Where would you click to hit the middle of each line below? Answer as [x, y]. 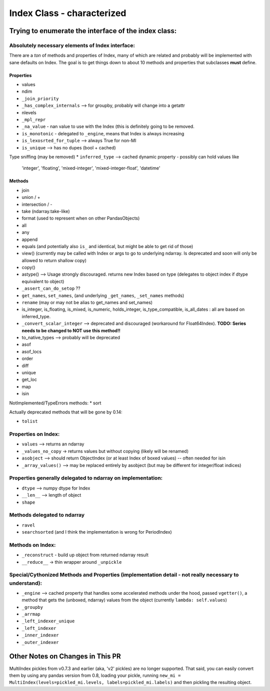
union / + [31, 197]
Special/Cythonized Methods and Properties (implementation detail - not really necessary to [124, 575]
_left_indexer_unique [48, 621]
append [30, 239]
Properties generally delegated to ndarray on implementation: [86, 478]
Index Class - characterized [68, 13]
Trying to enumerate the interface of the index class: [93, 31]
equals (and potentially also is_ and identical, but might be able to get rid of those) [107, 246]
